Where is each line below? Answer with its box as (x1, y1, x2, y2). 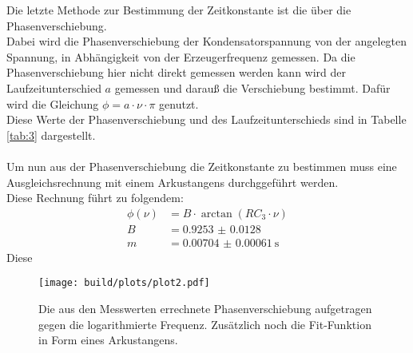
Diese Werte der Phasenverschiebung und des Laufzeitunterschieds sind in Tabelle (6, 111, 407, 128)
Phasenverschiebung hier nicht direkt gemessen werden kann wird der (6, 64, 347, 81)
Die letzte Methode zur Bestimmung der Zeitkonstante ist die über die (6, 2, 351, 18)
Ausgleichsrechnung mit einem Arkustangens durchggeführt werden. (6, 173, 339, 190)
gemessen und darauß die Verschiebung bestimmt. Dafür (114, 79, 391, 96)
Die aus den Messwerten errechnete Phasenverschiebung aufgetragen (38, 300, 372, 317)
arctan (201, 208, 232, 220)
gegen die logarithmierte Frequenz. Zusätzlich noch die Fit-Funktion (38, 315, 371, 332)
